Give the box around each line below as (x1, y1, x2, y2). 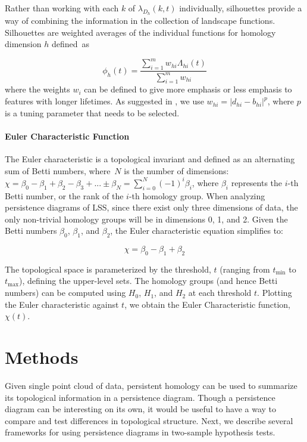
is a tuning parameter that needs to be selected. (5, 106, 180, 119)
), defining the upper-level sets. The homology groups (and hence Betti (19, 274, 278, 287)
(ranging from (220, 262, 270, 275)
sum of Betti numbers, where (5, 164, 111, 177)
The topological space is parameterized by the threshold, (5, 262, 211, 275)
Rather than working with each (5, 2, 119, 14)
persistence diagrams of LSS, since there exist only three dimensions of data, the (5, 201, 298, 214)
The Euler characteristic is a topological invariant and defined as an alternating (5, 153, 295, 165)
